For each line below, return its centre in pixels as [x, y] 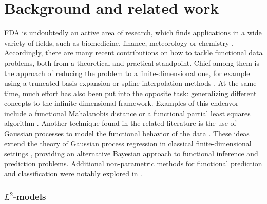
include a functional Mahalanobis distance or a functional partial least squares [127, 113]
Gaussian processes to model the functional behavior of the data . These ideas [127, 133]
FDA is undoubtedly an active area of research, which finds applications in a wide [133, 33]
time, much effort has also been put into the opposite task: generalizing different [130, 93]
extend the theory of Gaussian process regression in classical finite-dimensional [128, 143]
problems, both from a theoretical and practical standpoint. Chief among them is [132, 62]
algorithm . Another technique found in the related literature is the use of [120, 123]
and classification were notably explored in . [73, 173]
